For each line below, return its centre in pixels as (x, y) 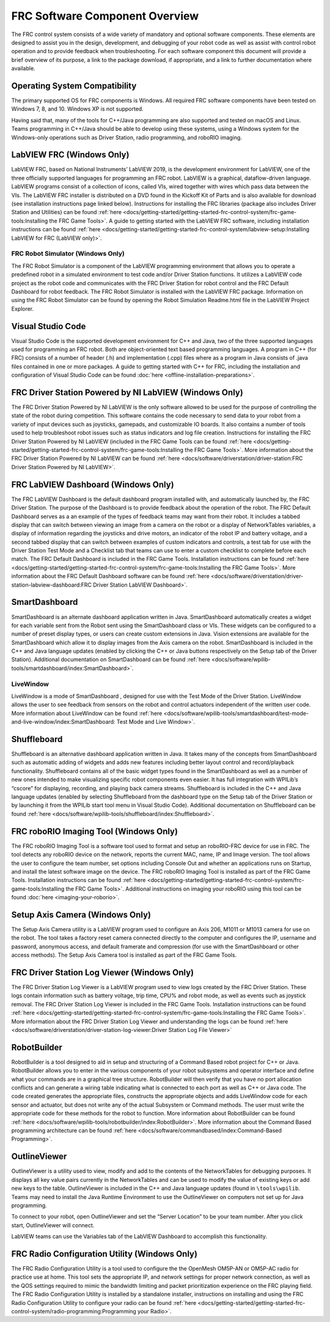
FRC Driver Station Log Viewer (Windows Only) (103, 972)
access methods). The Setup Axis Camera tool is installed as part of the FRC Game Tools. (124, 955)
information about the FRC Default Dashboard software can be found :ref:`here (111, 576)
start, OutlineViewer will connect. (53, 1225)
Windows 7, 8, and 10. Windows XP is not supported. (77, 109)
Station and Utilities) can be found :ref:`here (67, 212)
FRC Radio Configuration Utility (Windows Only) (105, 1254)
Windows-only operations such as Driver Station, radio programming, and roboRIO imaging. (127, 137)
